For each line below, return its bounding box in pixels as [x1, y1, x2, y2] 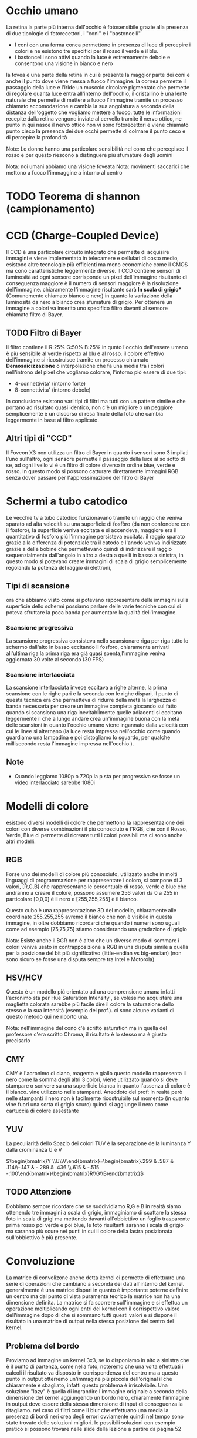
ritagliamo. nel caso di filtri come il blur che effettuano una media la [6, 1406, 169, 1413]
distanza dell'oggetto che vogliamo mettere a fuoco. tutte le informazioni [6, 109, 182, 116]
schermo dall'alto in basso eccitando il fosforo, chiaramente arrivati [6, 643, 169, 650]
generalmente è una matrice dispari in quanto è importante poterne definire [6, 1286, 189, 1293]
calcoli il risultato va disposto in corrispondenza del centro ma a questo [6, 1369, 179, 1376]
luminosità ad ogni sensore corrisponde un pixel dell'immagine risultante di [6, 273, 188, 280]
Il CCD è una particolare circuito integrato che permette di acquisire [6, 249, 169, 256]
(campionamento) [6, 202, 96, 216]
